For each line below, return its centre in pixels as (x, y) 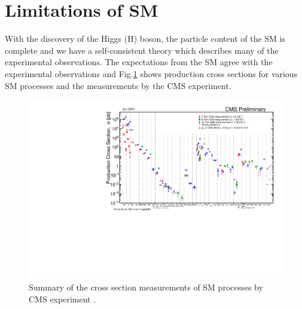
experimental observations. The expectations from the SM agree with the (139, 62)
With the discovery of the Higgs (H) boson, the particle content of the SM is (145, 39)
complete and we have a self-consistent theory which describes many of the (142, 50)
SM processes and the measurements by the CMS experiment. (118, 85)
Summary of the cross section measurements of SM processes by (146, 287)
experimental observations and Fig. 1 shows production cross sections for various (151, 73)
